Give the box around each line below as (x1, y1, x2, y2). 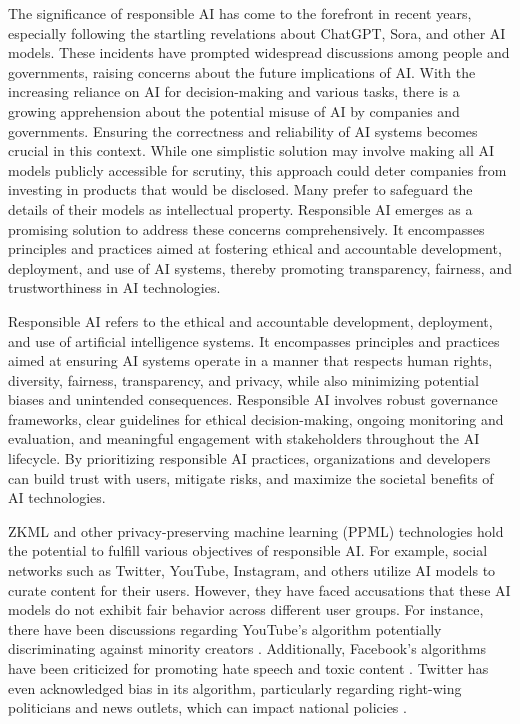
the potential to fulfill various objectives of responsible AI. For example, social (8, 540, 488, 561)
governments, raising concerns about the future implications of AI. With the (8, 61, 476, 82)
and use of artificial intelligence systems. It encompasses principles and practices (8, 330, 500, 351)
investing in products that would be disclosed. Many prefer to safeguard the (8, 179, 473, 200)
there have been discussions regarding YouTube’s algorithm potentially (8, 618, 442, 639)
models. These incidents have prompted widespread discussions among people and (8, 42, 510, 63)
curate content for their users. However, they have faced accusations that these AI (8, 579, 511, 600)
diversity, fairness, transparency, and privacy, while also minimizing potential (8, 369, 479, 390)
